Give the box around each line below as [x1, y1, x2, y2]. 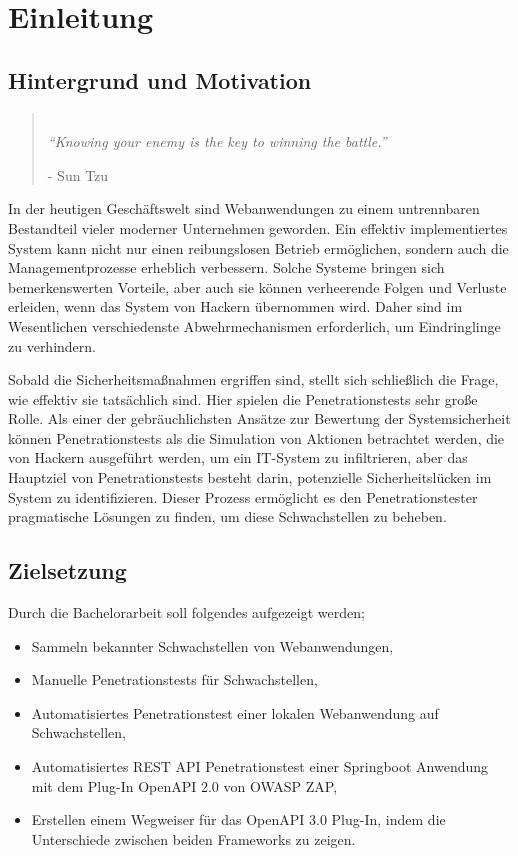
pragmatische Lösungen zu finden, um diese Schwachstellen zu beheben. [8, 506, 447, 527]
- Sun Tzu [47, 164, 109, 185]
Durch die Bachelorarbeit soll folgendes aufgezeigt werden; [8, 602, 365, 623]
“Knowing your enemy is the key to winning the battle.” [47, 131, 387, 152]
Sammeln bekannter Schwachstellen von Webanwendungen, [31, 635, 394, 656]
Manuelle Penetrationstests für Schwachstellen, [31, 669, 318, 690]
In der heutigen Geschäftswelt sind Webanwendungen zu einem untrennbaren [8, 198, 480, 219]
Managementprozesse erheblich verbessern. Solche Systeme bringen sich [8, 257, 445, 278]
